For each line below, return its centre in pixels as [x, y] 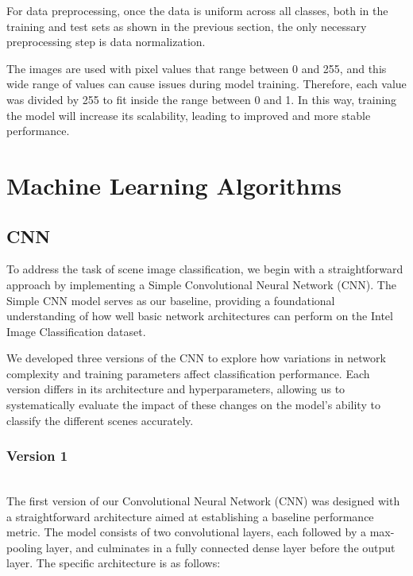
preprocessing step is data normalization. [106, 42]
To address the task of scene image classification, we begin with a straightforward [205, 269]
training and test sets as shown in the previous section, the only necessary [187, 26]
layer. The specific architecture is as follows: [114, 563]
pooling [25, 547]
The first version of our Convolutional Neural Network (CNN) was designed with [203, 501]
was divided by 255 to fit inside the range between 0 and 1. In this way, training [202, 99]
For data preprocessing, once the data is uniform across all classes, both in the [197, 10]
